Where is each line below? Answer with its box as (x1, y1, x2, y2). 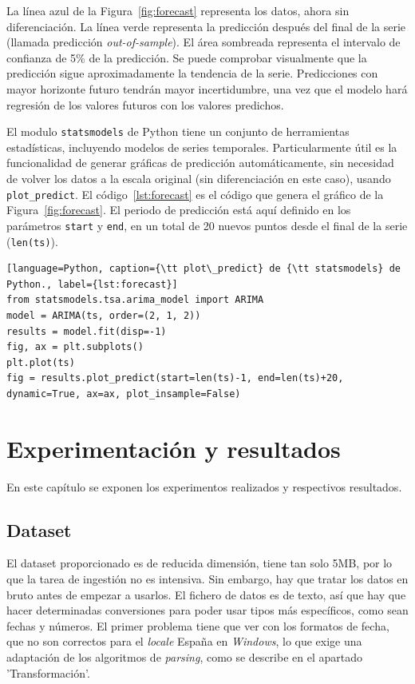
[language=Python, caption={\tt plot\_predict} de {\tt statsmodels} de (6, 263, 401, 275)
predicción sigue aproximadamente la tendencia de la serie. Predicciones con (6, 65, 378, 82)
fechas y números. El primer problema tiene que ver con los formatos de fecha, (6, 617, 389, 634)
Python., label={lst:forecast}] (6, 278, 178, 290)
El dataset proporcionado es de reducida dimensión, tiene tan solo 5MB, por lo (6, 555, 393, 571)
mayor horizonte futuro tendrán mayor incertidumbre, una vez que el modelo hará (6, 80, 408, 97)
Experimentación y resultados (6, 431, 341, 464)
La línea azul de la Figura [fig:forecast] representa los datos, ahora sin (6, 2, 350, 18)
